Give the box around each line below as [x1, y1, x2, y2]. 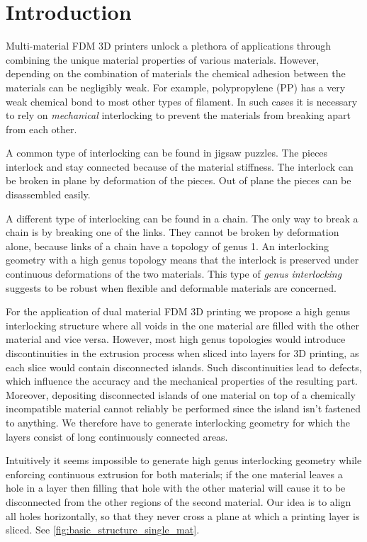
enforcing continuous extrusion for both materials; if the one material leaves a [6, 466, 343, 481]
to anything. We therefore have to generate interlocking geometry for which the [6, 414, 350, 429]
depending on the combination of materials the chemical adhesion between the [6, 66, 346, 81]
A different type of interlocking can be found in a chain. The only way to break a [6, 210, 358, 225]
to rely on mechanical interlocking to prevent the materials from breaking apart [6, 108, 351, 123]
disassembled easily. [6, 187, 91, 202]
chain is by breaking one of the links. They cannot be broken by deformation [6, 225, 339, 239]
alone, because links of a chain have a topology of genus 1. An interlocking [6, 238, 329, 253]
